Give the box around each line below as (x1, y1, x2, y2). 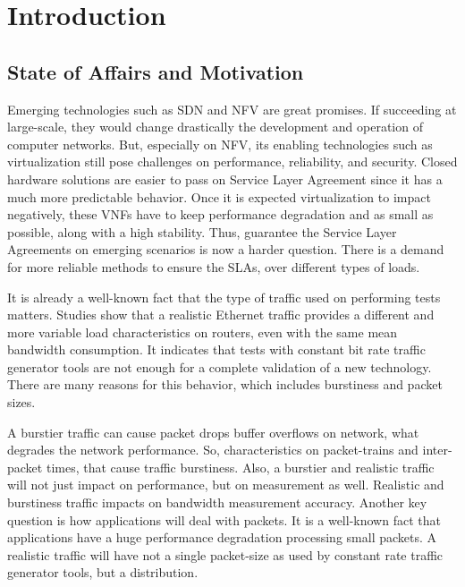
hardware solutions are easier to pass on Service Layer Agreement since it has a (7, 169, 443, 188)
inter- (422, 440, 452, 459)
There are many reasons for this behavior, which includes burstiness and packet (7, 375, 443, 394)
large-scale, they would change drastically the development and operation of (7, 117, 423, 136)
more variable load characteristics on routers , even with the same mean (7, 322, 398, 341)
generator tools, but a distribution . (7, 563, 199, 582)
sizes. (7, 393, 36, 412)
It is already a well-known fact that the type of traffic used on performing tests (7, 287, 441, 306)
